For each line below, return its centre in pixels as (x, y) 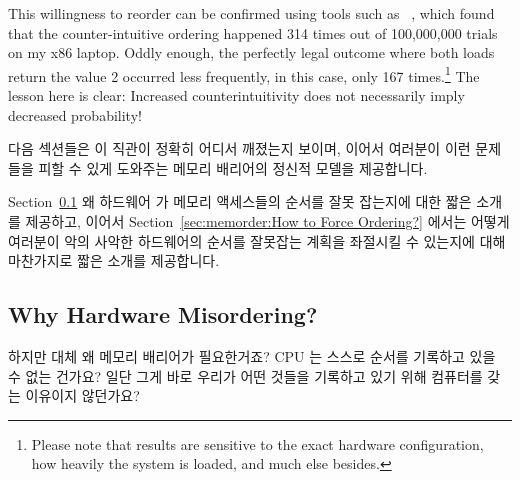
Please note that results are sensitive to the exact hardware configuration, (257, 443)
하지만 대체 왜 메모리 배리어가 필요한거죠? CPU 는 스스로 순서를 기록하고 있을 (252, 355)
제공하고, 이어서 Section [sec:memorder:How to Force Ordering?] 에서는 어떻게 (267, 221)
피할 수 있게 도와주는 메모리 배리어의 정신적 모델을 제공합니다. (233, 167)
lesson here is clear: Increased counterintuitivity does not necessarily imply (236, 95)
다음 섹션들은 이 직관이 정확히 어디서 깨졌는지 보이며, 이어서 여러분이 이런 (239, 148)
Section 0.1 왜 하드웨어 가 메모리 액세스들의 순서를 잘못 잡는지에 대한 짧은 (240, 201)
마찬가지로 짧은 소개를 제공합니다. (114, 260)
